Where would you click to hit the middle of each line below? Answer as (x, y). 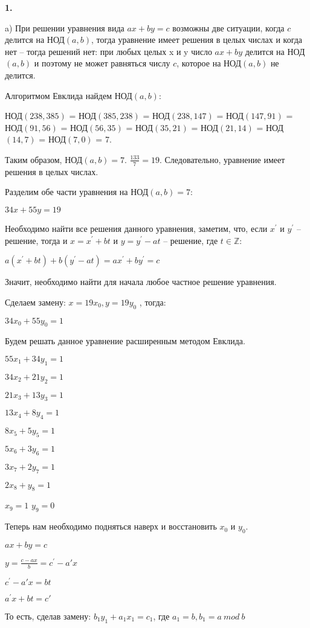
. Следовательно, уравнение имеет (222, 159)
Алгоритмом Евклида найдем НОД (69, 95)
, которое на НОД (209, 63)
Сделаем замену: (35, 302)
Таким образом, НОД (44, 159)
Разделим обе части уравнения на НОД (77, 192)
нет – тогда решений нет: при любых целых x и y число (108, 51)
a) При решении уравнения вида (65, 27)
